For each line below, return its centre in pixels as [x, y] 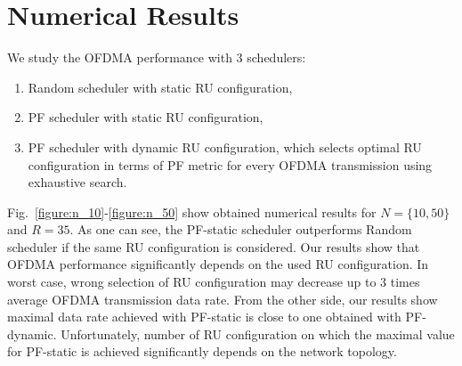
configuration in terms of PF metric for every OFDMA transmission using [230, 164]
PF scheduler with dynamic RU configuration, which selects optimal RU [225, 146]
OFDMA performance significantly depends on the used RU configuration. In [218, 264]
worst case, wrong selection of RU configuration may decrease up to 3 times [214, 282]
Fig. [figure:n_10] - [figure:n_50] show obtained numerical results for [192, 211]
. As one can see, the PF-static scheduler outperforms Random [241, 229]
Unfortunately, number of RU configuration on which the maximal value [258, 333]
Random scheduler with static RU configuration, [160, 87]
